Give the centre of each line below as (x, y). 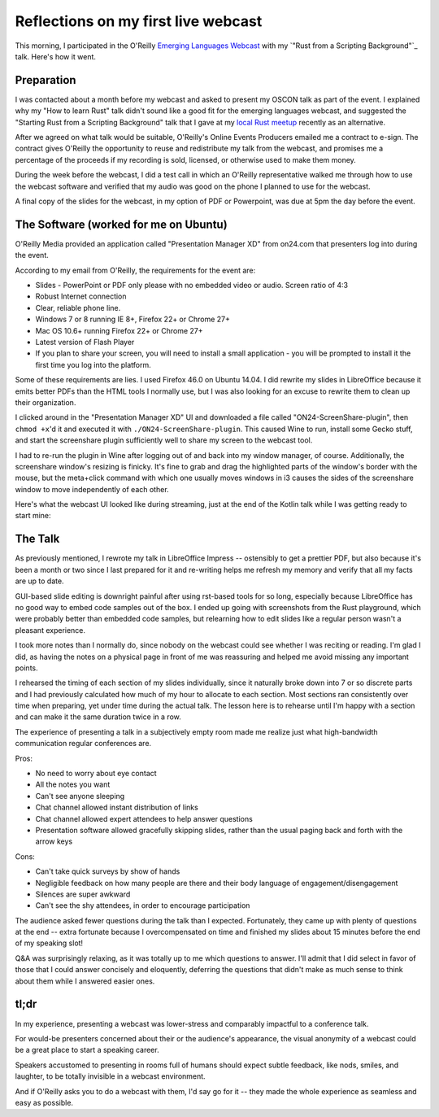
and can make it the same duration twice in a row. (98, 717)
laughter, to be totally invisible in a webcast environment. (111, 1076)
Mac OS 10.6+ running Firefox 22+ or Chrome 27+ (119, 330)
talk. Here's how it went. (56, 56)
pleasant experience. (50, 630)
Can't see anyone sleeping (80, 796)
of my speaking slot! (49, 943)
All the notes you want (73, 784)
